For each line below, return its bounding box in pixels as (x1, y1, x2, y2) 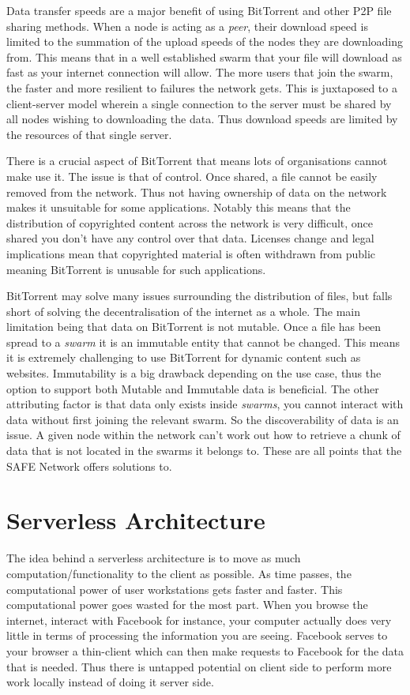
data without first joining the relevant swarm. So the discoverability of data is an (6, 411, 399, 427)
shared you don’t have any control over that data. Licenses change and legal (6, 230, 374, 246)
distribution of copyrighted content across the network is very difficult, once (6, 214, 374, 231)
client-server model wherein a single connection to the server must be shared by (6, 95, 392, 111)
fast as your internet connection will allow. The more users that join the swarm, (6, 64, 393, 81)
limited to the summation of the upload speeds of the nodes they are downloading (6, 33, 404, 50)
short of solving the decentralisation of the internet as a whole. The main (6, 302, 361, 319)
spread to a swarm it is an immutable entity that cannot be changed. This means (6, 333, 400, 350)
